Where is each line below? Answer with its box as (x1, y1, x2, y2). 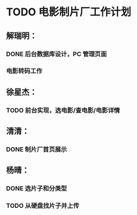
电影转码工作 (6, 67, 43, 75)
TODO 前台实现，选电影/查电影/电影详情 (6, 106, 121, 114)
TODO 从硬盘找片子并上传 (6, 201, 79, 210)
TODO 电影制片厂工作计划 (6, 5, 131, 19)
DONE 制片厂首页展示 (6, 145, 68, 154)
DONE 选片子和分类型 (6, 184, 68, 193)
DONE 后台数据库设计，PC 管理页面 (6, 49, 107, 58)
